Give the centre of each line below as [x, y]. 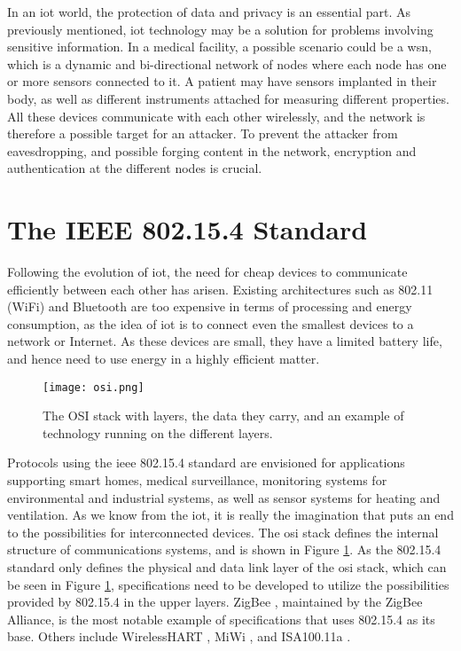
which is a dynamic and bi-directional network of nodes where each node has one [227, 63]
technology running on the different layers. [158, 432]
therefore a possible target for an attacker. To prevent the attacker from [203, 133]
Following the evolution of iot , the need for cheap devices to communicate [207, 272]
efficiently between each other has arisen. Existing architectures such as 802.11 [220, 289]
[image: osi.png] [94, 387]
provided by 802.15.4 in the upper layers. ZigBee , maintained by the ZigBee [215, 602]
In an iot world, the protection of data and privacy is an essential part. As [209, 12]
